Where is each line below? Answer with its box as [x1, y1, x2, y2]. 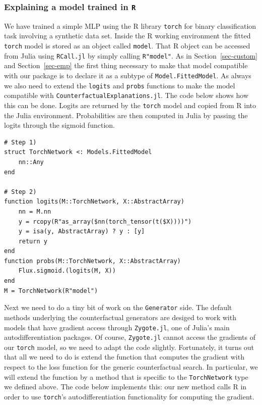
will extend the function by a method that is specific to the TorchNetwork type [4, 371, 248, 382]
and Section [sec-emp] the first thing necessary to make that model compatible [4, 60, 248, 71]
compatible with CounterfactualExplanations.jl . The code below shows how [4, 90, 249, 100]
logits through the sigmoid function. [4, 120, 115, 130]
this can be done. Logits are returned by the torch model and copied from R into [4, 99, 256, 110]
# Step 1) [4, 138, 37, 146]
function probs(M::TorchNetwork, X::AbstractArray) [4, 257, 181, 265]
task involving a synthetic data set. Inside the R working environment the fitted [4, 30, 251, 41]
